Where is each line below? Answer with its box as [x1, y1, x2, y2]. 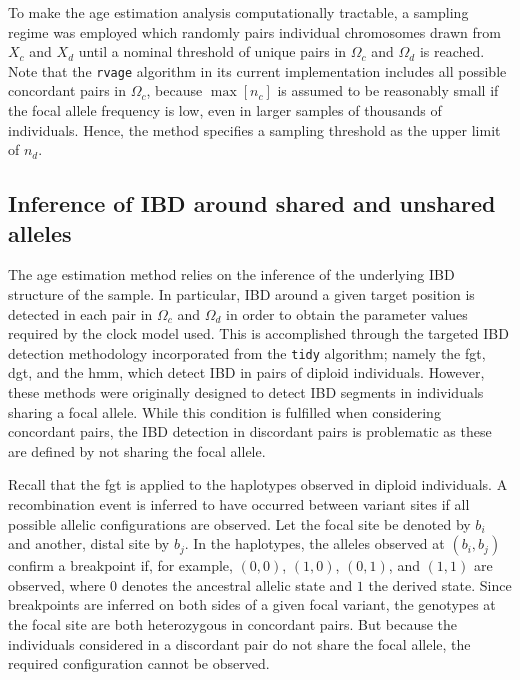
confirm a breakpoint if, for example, [8, 555, 233, 576]
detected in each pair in [8, 303, 153, 324]
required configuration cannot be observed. [8, 653, 270, 674]
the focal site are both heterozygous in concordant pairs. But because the [8, 613, 458, 634]
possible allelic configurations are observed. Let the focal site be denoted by [8, 513, 471, 534]
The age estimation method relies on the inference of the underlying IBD [8, 264, 455, 285]
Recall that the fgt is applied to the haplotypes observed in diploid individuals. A [8, 474, 508, 495]
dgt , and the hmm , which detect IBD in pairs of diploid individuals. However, [8, 362, 485, 383]
